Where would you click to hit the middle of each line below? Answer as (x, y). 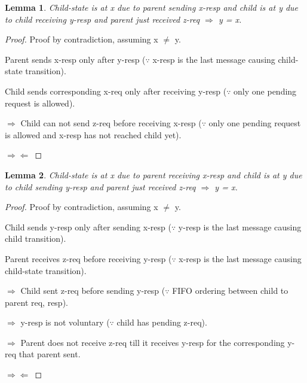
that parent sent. (50, 354)
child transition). (36, 238)
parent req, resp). (36, 302)
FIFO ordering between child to (230, 291)
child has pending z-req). (162, 322)
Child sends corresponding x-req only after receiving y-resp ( (116, 91)
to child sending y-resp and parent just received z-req (100, 186)
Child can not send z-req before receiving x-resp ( (111, 123)
